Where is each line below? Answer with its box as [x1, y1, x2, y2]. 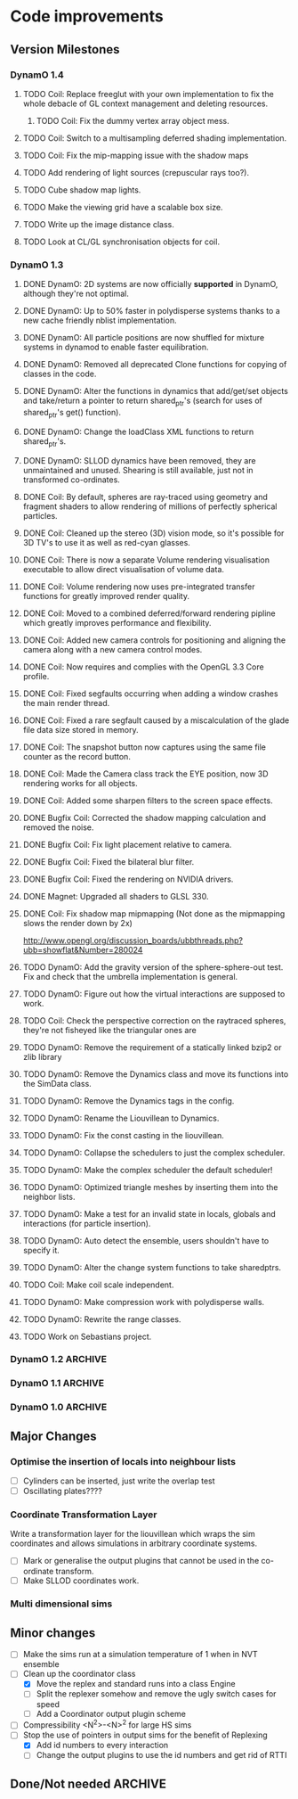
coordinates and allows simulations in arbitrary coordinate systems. [10, 1538, 257, 1548]
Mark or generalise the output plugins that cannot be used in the [22, 1556, 260, 1566]
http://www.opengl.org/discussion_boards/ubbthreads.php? [22, 934, 244, 946]
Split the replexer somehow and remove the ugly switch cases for [36, 1688, 277, 1699]
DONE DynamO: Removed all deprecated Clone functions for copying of [22, 359, 287, 370]
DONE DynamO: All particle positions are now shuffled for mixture [22, 333, 265, 343]
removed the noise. [22, 822, 94, 833]
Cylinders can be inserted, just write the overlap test [22, 1475, 216, 1486]
